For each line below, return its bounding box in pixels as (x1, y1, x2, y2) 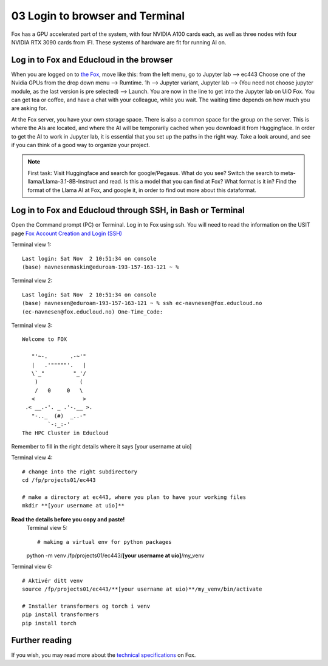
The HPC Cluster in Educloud (22, 429, 109, 436)
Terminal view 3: (11, 321, 53, 329)
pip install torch (22, 620, 77, 627)
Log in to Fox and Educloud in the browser (11, 55, 173, 65)
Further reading (11, 635, 72, 645)
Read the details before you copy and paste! (11, 515, 125, 523)
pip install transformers (22, 611, 100, 618)
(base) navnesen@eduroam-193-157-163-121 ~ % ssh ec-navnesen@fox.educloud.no (22, 300, 262, 307)
